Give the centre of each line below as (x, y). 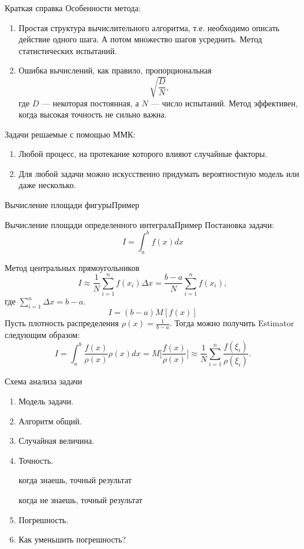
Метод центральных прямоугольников (72, 267)
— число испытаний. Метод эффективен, (224, 103)
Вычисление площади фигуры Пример (72, 205)
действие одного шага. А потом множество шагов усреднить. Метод (140, 39)
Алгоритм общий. (50, 421)
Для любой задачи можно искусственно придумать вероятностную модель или (159, 173)
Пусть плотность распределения (62, 323)
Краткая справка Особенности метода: (73, 8)
